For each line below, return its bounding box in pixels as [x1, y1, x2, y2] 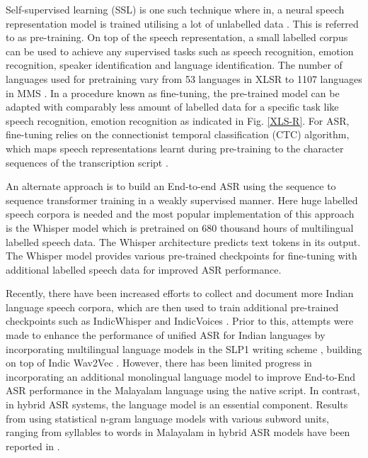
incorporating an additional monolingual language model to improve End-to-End [6, 369, 356, 384]
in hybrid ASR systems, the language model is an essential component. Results [6, 397, 348, 412]
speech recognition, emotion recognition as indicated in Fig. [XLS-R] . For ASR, [6, 113, 350, 128]
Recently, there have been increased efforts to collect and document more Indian [6, 286, 354, 301]
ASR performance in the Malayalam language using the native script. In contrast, [6, 383, 360, 398]
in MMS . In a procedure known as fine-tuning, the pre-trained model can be [6, 85, 340, 100]
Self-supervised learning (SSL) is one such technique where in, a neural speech [6, 2, 345, 16]
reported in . [6, 438, 60, 453]
